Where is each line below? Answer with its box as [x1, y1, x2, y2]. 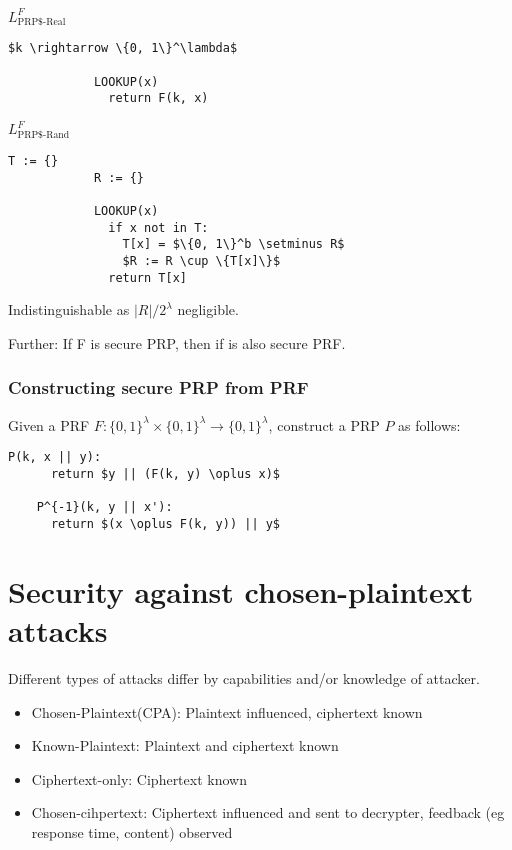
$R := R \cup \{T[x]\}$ [122, 254, 281, 269]
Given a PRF [8, 414, 90, 435]
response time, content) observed [31, 821, 233, 842]
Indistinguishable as [8, 299, 130, 320]
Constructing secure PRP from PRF [8, 375, 309, 400]
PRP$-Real [17, 17, 66, 28]
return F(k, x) [108, 91, 209, 106]
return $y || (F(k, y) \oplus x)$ [50, 467, 281, 481]
